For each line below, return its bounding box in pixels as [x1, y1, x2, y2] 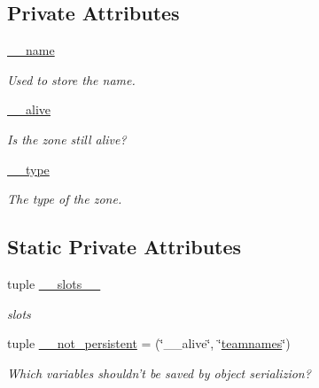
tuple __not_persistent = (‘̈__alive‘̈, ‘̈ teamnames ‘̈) [7, 334, 291, 353]
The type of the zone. [7, 190, 122, 208]
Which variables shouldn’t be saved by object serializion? [7, 363, 311, 382]
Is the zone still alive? [7, 129, 127, 148]
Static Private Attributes [7, 233, 242, 260]
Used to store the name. [7, 70, 136, 89]
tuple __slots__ [7, 274, 101, 292]
